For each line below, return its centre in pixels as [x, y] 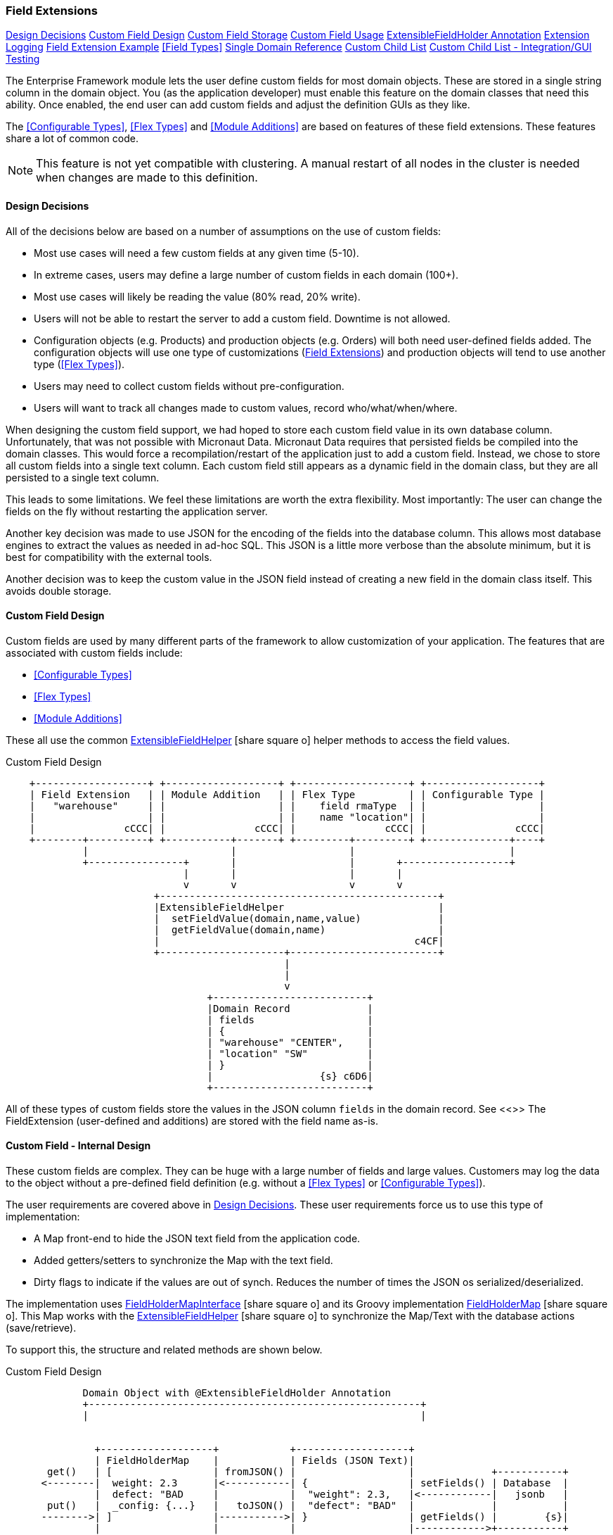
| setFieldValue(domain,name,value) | [299, 918]
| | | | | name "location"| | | [287, 817]
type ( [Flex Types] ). [79, 364]
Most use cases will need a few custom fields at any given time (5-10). [196, 253]
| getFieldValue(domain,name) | [299, 929]
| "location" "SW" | [290, 1053]
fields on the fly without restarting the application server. [137, 511]
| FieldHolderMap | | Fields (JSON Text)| [254, 1461]
